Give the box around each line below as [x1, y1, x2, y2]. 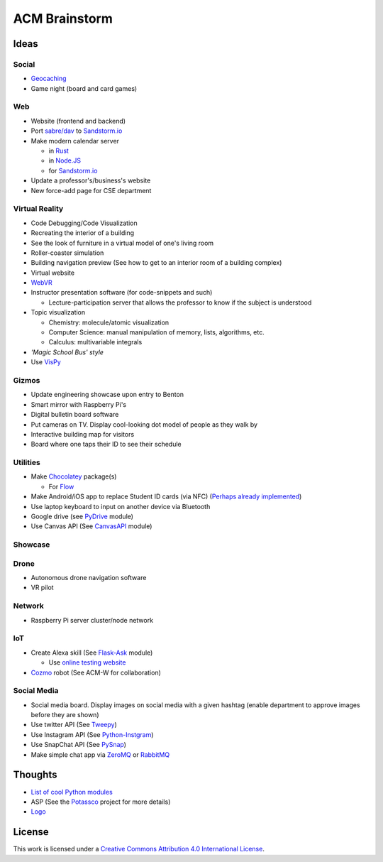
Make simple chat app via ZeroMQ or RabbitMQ [30, 750, 170, 759]
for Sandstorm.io [48, 166, 98, 175]
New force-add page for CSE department [30, 186, 152, 195]
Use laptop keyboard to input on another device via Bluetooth [30, 502, 211, 511]
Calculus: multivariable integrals [48, 338, 143, 347]
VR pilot [30, 583, 54, 592]
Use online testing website [48, 658, 126, 667]
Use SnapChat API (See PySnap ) [30, 741, 127, 749]
